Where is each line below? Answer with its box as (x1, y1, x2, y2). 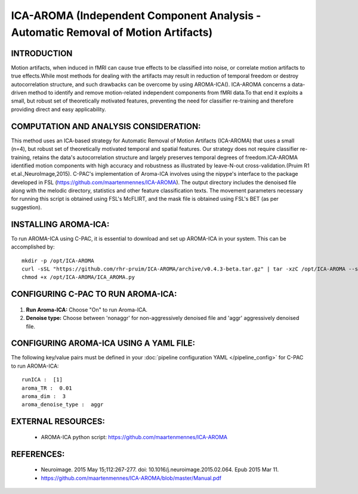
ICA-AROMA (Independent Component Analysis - (11, 9, 261, 22)
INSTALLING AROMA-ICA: (11, 219, 110, 229)
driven (11, 89, 27, 97)
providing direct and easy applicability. (11, 105, 107, 113)
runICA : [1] (21, 376, 63, 383)
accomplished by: (11, 243, 55, 250)
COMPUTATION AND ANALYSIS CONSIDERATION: (11, 121, 201, 131)
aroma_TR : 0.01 (21, 384, 72, 392)
